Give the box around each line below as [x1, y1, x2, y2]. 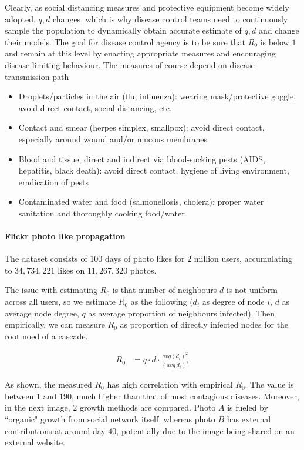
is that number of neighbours [112, 284, 217, 296]
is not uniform [226, 284, 278, 296]
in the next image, [5, 401, 70, 414]
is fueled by [227, 401, 268, 414]
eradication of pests [18, 175, 89, 188]
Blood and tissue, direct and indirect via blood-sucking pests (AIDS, [18, 152, 265, 165]
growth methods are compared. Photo [79, 401, 216, 414]
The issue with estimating [5, 284, 98, 296]
